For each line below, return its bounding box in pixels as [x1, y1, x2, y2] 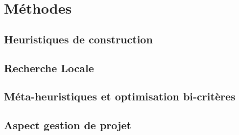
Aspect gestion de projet [4, 117, 131, 133]
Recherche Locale [4, 60, 94, 75]
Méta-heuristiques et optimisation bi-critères [4, 89, 236, 104]
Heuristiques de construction [4, 31, 153, 46]
